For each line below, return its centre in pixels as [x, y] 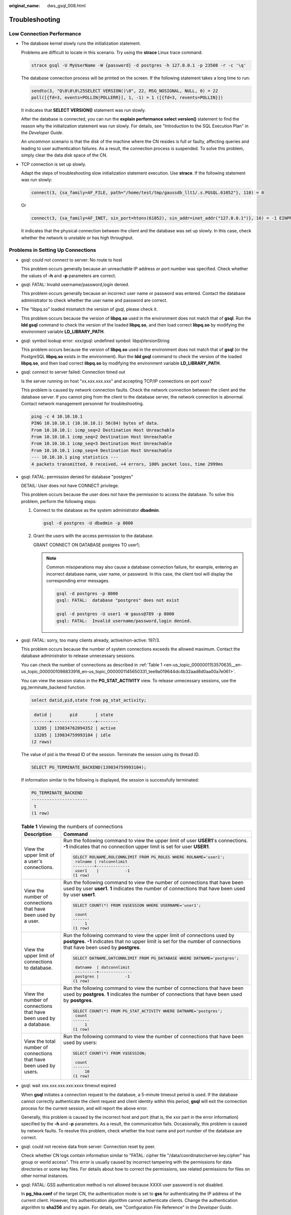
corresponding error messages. [78, 581]
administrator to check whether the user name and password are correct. [94, 300]
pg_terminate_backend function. [53, 687]
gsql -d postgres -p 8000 [87, 594]
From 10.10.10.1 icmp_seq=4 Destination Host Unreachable [102, 450]
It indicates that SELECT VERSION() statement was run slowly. [83, 110]
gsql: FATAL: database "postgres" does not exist [118, 600]
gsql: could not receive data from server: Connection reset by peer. [88, 1146]
